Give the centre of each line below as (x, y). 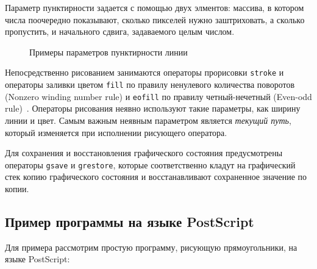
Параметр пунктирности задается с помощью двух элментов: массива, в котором (155, 7)
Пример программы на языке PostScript (130, 221)
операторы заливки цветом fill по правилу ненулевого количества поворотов (150, 84)
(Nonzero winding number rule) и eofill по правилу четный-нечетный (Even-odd (158, 96)
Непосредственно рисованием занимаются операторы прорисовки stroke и (144, 72)
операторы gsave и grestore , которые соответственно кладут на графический (150, 164)
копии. (17, 188)
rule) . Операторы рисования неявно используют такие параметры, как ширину (153, 108)
